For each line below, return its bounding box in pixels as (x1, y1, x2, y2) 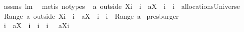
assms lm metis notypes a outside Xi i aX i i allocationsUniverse (3, 1, 240, 11)
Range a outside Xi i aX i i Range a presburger (3, 10, 179, 21)
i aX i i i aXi (3, 20, 69, 31)
